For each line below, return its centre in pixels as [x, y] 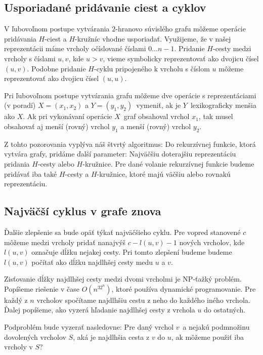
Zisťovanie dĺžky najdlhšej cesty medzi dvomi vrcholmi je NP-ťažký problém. [123, 279]
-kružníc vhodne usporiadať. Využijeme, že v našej [153, 38]
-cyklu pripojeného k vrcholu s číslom [152, 68]
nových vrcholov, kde [212, 242]
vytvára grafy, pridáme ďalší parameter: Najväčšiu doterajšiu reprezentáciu [120, 154]
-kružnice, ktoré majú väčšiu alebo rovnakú [164, 173]
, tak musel [216, 116]
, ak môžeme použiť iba [207, 337]
